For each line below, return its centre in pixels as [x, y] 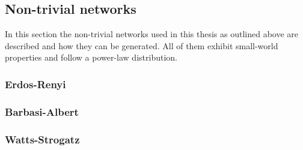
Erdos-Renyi [35, 84]
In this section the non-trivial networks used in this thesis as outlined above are [151, 34]
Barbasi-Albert [42, 111]
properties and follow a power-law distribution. [91, 57]
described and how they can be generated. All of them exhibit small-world [142, 45]
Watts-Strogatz [42, 139]
